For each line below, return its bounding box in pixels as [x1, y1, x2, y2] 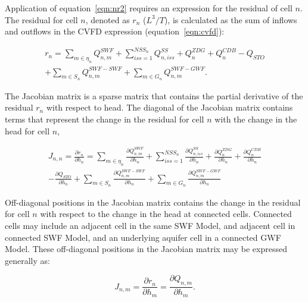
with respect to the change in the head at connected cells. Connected [40, 207, 292, 220]
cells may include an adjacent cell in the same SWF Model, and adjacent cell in [5, 219, 295, 232]
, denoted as [85, 13, 130, 26]
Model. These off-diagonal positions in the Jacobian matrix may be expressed [5, 243, 287, 255]
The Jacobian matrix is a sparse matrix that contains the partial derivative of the [5, 89, 303, 102]
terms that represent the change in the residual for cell [5, 112, 204, 125]
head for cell [5, 124, 50, 137]
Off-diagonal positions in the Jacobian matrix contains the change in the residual [5, 196, 301, 208]
